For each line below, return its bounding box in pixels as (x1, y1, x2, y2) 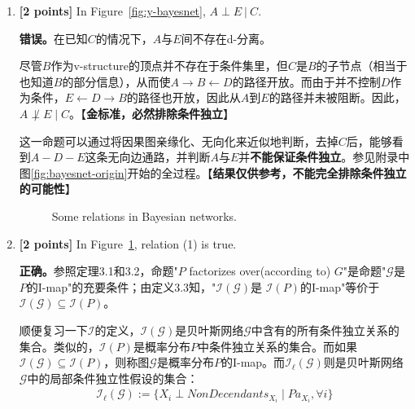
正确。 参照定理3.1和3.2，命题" (19, 262, 178, 279)
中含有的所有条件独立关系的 (251, 321, 400, 338)
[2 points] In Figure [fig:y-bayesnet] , (19, 2, 206, 19)
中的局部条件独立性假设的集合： (27, 369, 199, 386)
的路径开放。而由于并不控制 (232, 73, 381, 90)
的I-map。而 (221, 354, 286, 371)
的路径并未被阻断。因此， (269, 89, 406, 106)
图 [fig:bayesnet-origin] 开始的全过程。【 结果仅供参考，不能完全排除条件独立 (19, 164, 407, 181)
